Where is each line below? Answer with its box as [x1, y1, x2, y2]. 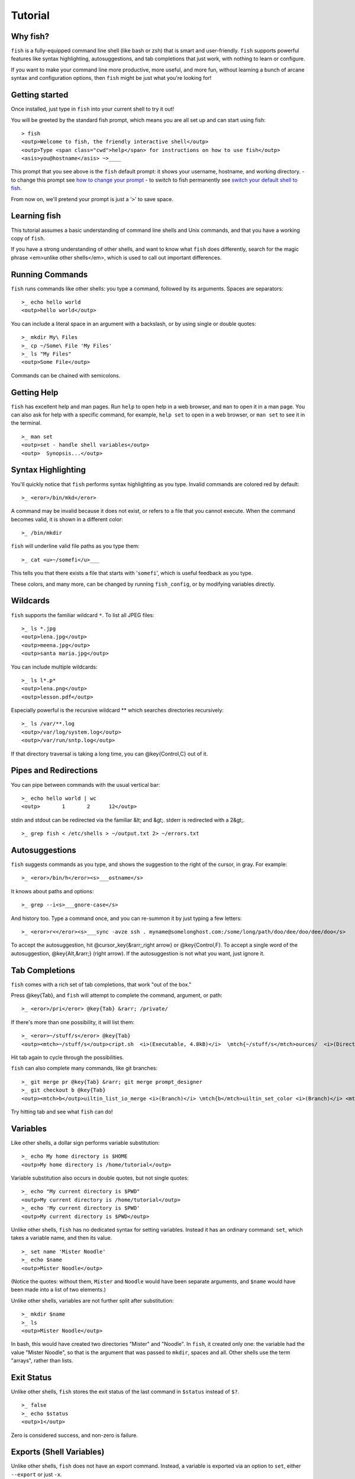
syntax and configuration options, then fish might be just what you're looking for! [11, 75, 212, 82]
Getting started [11, 90, 69, 100]
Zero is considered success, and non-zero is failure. [11, 1432, 138, 1439]
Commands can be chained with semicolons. [11, 372, 121, 379]
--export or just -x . [11, 1471, 62, 1478]
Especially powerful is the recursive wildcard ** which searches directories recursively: [11, 707, 224, 714]
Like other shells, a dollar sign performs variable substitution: [11, 1139, 160, 1146]
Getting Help [11, 387, 59, 398]
